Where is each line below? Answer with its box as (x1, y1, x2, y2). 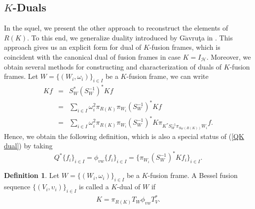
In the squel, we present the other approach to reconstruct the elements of (4, 23, 228, 33)
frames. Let (4, 71, 38, 81)
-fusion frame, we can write (126, 71, 209, 81)
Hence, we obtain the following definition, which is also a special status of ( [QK (4, 131, 244, 141)
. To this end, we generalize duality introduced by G (27, 32, 185, 42)
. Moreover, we (206, 51, 251, 62)
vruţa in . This (188, 32, 233, 42)
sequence (4, 181, 31, 192)
